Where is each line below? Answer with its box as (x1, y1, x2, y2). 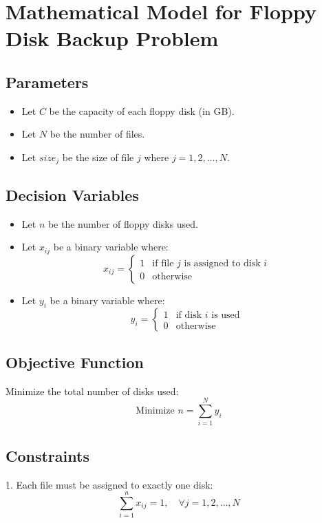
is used (211, 310, 240, 320)
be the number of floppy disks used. (47, 216, 199, 231)
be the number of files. (50, 127, 145, 141)
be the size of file (62, 149, 134, 164)
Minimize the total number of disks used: (6, 383, 179, 398)
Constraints (6, 445, 89, 466)
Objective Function (6, 351, 144, 372)
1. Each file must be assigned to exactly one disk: (6, 477, 213, 491)
